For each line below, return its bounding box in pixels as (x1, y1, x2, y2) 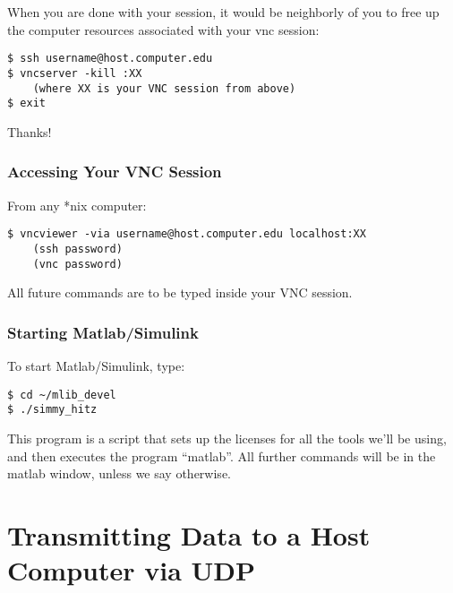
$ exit (7, 97, 46, 110)
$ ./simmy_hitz (7, 403, 98, 417)
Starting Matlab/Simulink (7, 321, 199, 343)
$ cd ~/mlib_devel (7, 388, 116, 401)
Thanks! (7, 122, 52, 141)
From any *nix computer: (7, 195, 147, 214)
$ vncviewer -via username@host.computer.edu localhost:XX (7, 228, 366, 241)
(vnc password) (32, 257, 123, 271)
